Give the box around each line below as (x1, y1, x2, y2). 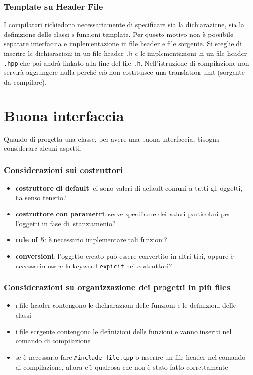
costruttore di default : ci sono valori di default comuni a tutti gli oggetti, (15, 183, 243, 193)
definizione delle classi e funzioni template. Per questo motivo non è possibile (4, 29, 234, 39)
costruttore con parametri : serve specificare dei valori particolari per (15, 209, 231, 219)
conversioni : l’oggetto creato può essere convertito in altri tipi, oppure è (15, 251, 234, 261)
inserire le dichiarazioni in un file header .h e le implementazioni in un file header (4, 48, 247, 58)
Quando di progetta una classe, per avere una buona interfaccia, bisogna (4, 133, 219, 143)
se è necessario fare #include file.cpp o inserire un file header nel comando (15, 352, 246, 362)
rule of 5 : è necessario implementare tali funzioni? (15, 234, 167, 245)
